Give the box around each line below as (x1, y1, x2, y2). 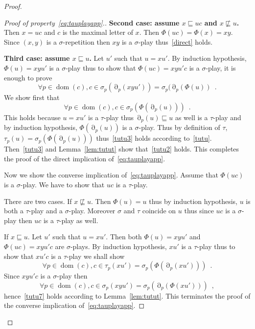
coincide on (142, 205, 176, 216)
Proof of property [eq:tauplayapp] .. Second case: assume (4, 17, 180, 27)
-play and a (28, 205, 63, 216)
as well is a (175, 112, 208, 122)
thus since (184, 205, 214, 216)
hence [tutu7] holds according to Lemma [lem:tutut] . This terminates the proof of (4, 290, 251, 301)
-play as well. (59, 215, 98, 225)
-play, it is (206, 62, 236, 73)
